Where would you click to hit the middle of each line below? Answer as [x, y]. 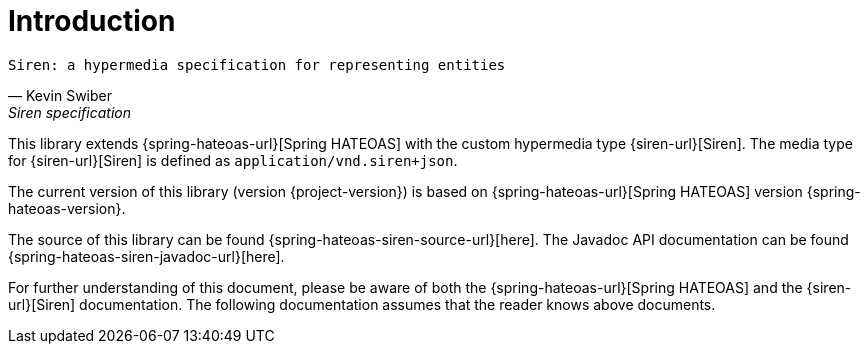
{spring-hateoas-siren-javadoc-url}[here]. [146, 256]
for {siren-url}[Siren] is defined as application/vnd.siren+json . [233, 160]
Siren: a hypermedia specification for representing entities [257, 64]
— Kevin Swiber [60, 95]
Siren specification [69, 112]
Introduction [92, 21]
